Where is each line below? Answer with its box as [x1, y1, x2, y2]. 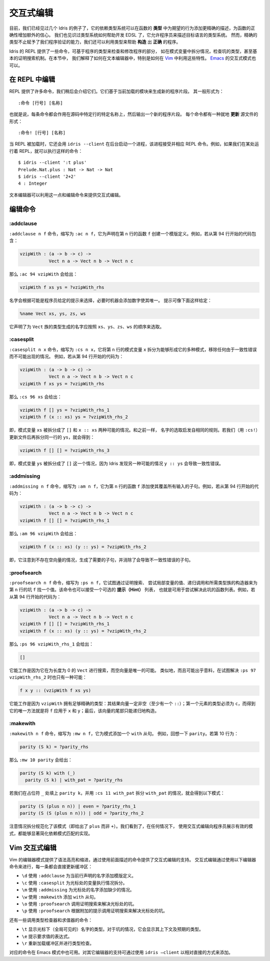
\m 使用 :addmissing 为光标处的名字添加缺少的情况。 [21, 887, 134, 893]
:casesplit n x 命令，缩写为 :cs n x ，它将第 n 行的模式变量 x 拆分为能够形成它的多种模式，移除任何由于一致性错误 [9, 346, 257, 353]
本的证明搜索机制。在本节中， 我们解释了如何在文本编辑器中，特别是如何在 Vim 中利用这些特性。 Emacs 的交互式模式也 [9, 55, 256, 61]
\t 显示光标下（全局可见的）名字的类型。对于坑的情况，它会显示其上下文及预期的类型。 [21, 926, 203, 932]
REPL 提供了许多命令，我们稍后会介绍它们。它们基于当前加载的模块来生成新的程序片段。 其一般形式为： [9, 88, 224, 95]
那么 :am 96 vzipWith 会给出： [9, 530, 78, 536]
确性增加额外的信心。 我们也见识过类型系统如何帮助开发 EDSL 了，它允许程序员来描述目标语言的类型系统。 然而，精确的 [9, 32, 257, 38]
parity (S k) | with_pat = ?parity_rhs [25, 777, 123, 783]
